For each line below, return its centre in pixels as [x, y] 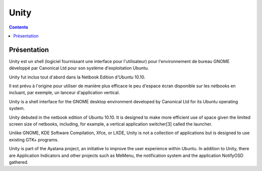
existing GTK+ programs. [34, 140]
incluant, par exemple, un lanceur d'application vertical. [64, 93]
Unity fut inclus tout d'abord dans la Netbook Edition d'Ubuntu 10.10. [77, 77]
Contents [19, 27]
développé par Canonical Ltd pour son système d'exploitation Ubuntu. [79, 68]
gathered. [19, 162]
